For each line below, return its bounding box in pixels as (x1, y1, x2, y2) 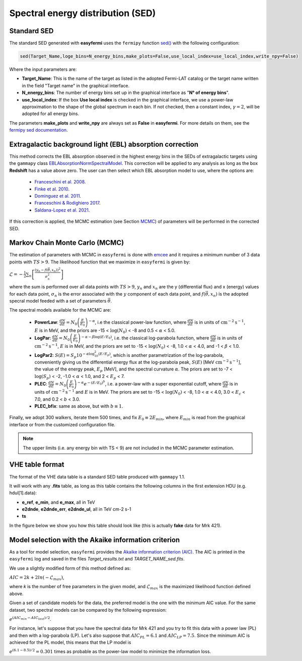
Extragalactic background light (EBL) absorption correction (9, 140, 199, 148)
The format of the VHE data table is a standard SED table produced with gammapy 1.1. (9, 474, 186, 480)
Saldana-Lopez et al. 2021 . (34, 207, 90, 213)
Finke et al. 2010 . (34, 186, 70, 192)
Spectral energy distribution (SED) (9, 8, 156, 19)
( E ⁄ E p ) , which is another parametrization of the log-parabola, (98, 352, 224, 358)
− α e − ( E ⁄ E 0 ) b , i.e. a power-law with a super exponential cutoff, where (77, 380, 221, 387)
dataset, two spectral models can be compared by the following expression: (9, 607, 167, 613)
